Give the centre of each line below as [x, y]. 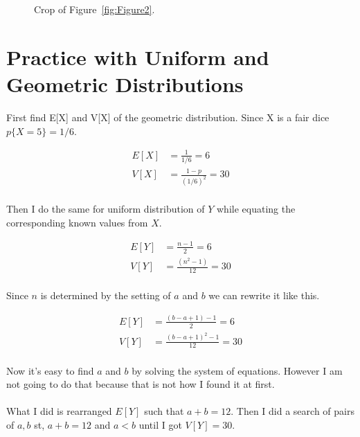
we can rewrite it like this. [264, 295]
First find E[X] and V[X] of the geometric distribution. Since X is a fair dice [168, 117]
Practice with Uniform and [138, 56]
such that [164, 411]
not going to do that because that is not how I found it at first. [141, 384]
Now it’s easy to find [50, 370]
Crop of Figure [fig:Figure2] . [94, 9]
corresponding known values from [77, 222]
